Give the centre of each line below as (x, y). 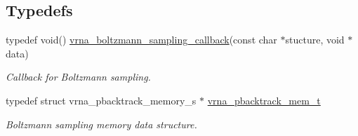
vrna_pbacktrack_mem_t (264, 100)
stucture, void (315, 40)
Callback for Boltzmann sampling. (78, 77)
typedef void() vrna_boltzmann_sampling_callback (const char (141, 40)
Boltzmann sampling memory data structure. (101, 124)
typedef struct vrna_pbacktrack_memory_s (101, 100)
